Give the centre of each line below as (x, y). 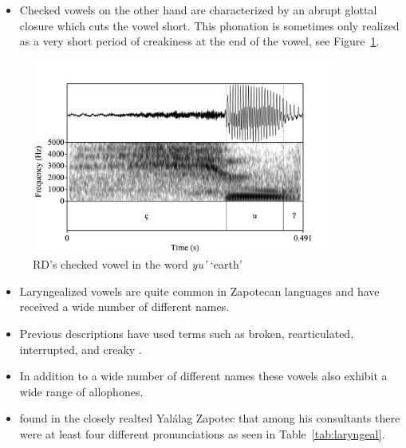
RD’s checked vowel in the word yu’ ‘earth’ (138, 264)
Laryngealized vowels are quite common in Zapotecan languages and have (199, 291)
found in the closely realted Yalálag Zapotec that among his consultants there (210, 418)
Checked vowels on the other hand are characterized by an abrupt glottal (198, 10)
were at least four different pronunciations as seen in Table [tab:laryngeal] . (202, 433)
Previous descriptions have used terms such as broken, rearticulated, (187, 333)
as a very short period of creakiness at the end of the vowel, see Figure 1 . (199, 41)
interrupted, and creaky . (81, 349)
